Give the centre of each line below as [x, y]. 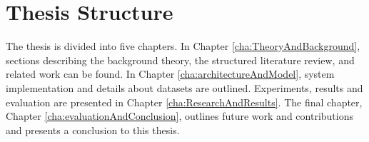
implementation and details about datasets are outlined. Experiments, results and [184, 87]
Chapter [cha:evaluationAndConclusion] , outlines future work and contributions [180, 116]
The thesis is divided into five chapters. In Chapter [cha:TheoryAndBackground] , [183, 46]
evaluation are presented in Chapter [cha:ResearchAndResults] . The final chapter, [184, 102]
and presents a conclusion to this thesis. [93, 130]
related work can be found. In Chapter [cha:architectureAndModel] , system [170, 74]
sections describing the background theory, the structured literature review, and [180, 60]
